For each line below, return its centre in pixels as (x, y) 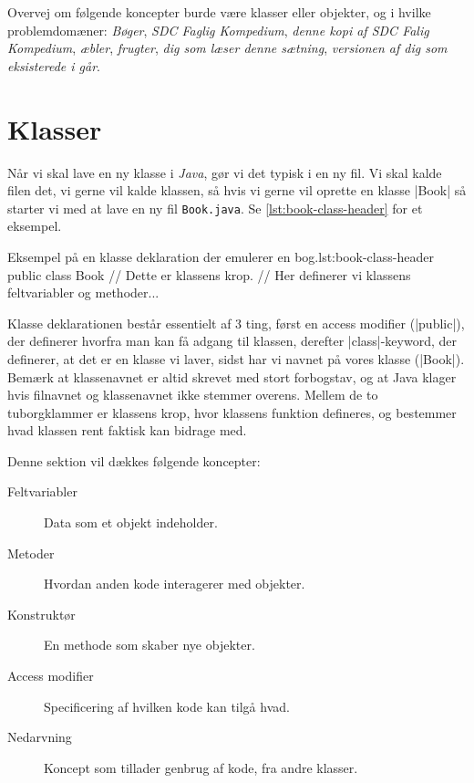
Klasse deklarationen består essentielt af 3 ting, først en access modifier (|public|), (236, 323)
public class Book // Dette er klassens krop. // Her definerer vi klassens (209, 274)
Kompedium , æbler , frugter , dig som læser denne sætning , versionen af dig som (227, 48)
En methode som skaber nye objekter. (149, 645)
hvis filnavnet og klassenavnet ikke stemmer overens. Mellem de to (193, 395)
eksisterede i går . (54, 65)
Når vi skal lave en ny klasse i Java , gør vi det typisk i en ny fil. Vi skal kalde (225, 172)
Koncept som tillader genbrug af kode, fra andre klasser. (201, 767)
